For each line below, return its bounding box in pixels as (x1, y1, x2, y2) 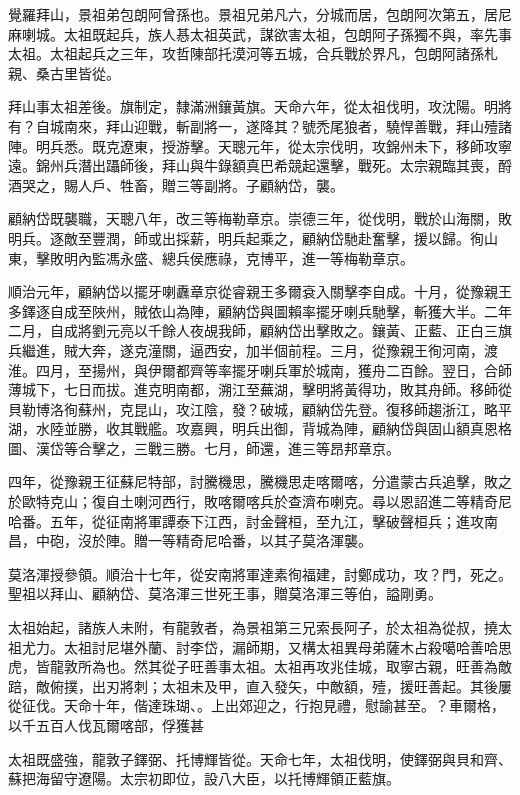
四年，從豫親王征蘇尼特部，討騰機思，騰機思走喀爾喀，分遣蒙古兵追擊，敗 (8, 471, 498, 492)
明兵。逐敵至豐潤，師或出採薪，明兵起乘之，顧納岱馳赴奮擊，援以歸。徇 (8, 227, 484, 248)
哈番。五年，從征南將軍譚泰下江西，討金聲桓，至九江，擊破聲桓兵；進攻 (8, 510, 484, 531)
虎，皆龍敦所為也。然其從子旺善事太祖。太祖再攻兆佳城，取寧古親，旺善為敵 (8, 656, 512, 677)
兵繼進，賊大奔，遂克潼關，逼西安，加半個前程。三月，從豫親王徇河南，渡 (8, 339, 498, 360)
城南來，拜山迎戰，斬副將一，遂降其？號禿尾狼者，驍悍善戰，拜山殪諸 (49, 115, 512, 136)
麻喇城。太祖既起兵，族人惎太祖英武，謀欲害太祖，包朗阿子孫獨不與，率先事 (8, 23, 512, 44)
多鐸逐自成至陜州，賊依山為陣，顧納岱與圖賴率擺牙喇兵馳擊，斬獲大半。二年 (8, 300, 512, 321)
